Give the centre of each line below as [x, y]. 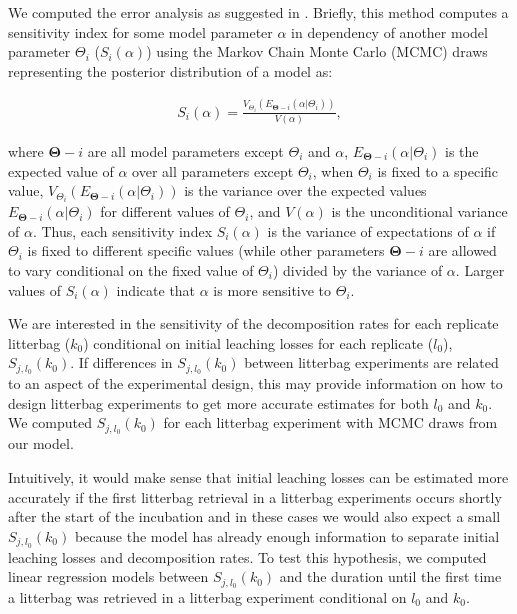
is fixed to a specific [438, 170]
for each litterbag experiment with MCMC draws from [330, 422]
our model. [41, 443]
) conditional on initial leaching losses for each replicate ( [258, 342]
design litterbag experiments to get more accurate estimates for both [218, 402]
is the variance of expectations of [368, 230]
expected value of [61, 170]
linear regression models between [108, 576]
